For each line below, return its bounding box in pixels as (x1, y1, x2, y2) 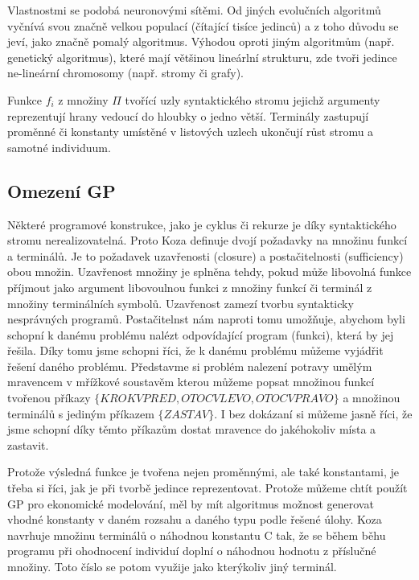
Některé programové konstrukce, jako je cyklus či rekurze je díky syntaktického (7, 216, 396, 232)
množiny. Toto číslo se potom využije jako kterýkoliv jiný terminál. (7, 558, 337, 575)
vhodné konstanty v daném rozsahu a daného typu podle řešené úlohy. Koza (7, 511, 382, 528)
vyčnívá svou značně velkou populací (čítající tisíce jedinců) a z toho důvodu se (7, 17, 399, 34)
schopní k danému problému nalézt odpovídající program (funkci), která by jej (7, 326, 394, 343)
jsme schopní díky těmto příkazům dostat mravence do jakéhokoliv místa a (7, 421, 376, 438)
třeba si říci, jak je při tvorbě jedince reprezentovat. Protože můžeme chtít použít (7, 479, 408, 496)
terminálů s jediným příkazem (7, 405, 154, 422)
